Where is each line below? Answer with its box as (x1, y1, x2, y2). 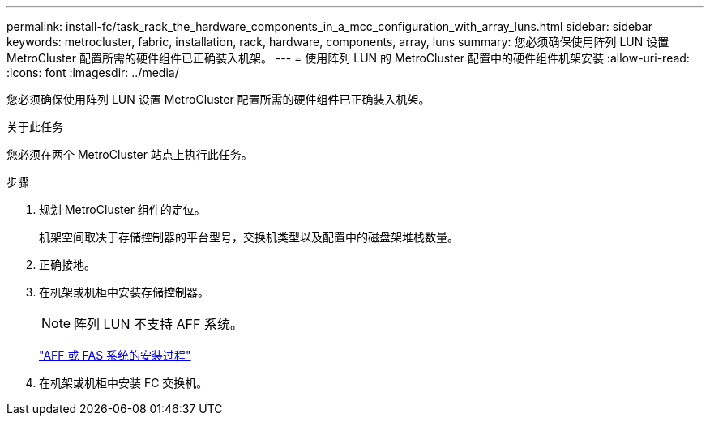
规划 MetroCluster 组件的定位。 (39, 202, 206, 216)
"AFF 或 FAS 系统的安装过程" (39, 348, 191, 362)
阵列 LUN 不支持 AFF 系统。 (74, 316, 244, 332)
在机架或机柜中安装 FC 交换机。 (39, 376, 208, 390)
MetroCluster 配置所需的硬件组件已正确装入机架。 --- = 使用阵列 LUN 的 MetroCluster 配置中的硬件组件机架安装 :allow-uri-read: (6, 51, 690, 65)
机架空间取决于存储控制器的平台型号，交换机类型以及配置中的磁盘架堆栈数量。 (39, 230, 459, 244)
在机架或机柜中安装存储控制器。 (39, 285, 209, 299)
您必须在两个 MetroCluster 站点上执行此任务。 (6, 147, 253, 161)
